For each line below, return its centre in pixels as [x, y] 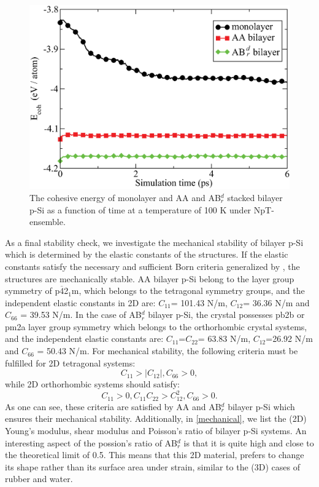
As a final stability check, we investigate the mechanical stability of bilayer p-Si [154, 242]
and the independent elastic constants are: [84, 339]
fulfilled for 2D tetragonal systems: [70, 362]
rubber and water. [39, 479]
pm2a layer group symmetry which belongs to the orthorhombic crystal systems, [156, 326]
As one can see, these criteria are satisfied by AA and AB [113, 406]
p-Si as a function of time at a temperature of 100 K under [140, 209]
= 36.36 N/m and [276, 302]
